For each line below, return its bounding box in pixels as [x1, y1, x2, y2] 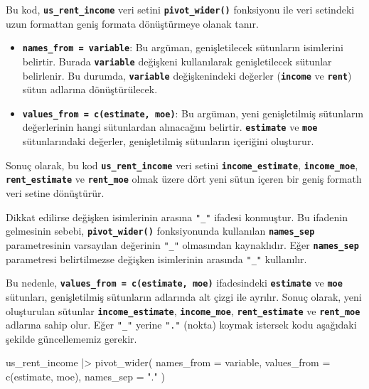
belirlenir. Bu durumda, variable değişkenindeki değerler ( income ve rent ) [22, 68, 352, 82]
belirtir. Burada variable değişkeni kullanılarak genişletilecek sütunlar [22, 53, 332, 68]
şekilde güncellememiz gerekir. [6, 331, 137, 346]
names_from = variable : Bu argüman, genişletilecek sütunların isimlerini [22, 40, 343, 55]
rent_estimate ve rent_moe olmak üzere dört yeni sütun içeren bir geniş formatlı [6, 171, 362, 186]
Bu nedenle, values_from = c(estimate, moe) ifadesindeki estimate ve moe [6, 275, 343, 290]
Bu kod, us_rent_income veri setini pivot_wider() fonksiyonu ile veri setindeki [6, 2, 355, 16]
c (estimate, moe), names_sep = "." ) [6, 369, 165, 383]
